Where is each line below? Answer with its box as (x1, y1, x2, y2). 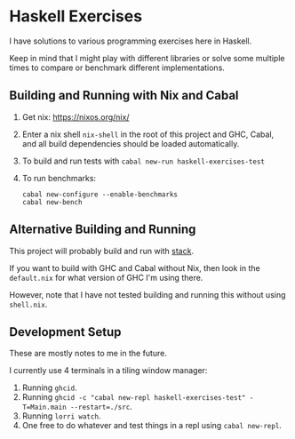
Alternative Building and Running (9, 222, 196, 237)
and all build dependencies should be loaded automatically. (21, 138, 240, 148)
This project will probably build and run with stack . (9, 245, 194, 256)
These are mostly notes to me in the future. (9, 348, 167, 359)
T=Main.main (21, 403, 67, 412)
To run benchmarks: (21, 172, 96, 183)
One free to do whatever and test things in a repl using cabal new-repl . (21, 420, 283, 431)
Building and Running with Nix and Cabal (9, 88, 239, 103)
